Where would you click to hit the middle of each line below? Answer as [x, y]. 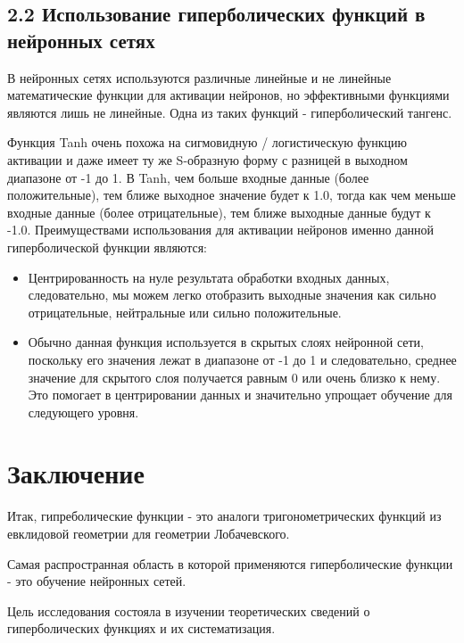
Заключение [76, 473]
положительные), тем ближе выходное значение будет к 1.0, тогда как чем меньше [232, 195]
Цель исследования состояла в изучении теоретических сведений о [189, 610]
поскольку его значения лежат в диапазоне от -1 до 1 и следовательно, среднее [242, 359]
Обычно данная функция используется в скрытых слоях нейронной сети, [226, 342]
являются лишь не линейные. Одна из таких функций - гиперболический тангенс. [230, 112]
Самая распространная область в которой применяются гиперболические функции [230, 563]
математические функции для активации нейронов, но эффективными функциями [228, 95]
